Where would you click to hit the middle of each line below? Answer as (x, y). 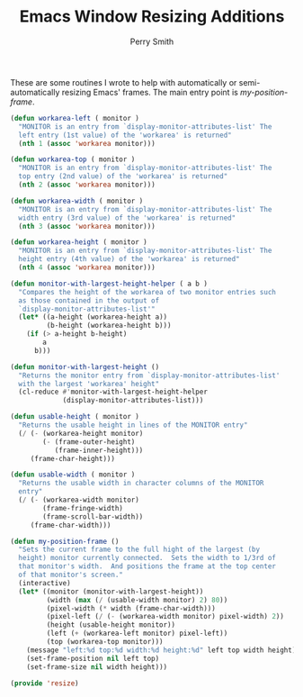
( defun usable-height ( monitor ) (75, 417)
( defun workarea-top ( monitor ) (73, 159)
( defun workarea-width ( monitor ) (77, 201)
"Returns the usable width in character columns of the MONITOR (141, 484)
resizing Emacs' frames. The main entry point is (150, 92)
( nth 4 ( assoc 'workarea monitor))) (87, 267)
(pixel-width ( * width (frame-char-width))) (131, 608)
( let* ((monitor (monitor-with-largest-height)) (111, 592)
